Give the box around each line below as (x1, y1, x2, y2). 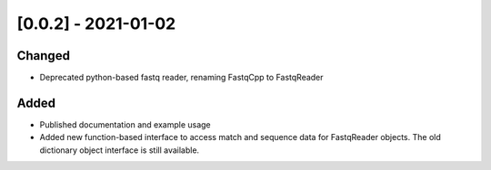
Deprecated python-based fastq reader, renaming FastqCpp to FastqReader (39, 72, 324, 83)
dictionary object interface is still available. (39, 145, 200, 156)
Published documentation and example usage (39, 118, 211, 130)
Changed (16, 48, 70, 63)
